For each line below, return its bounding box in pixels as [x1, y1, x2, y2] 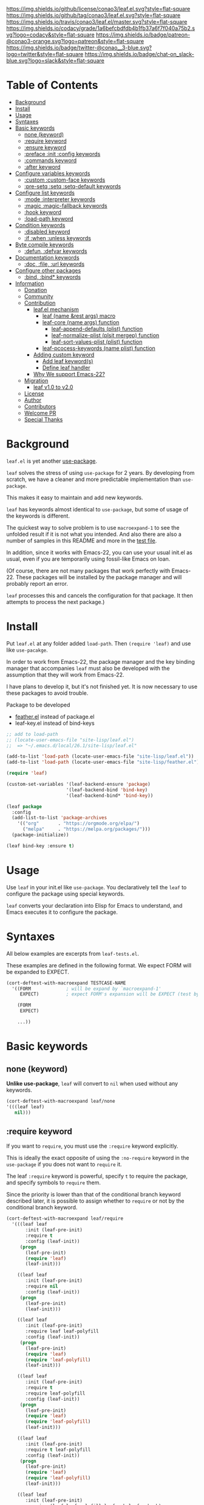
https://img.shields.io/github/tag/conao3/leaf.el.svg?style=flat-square [6, 12, 181, 19]
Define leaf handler [42, 364, 90, 371]
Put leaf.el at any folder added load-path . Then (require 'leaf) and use [6, 639, 191, 647]
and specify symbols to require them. [6, 1179, 101, 1186]
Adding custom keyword [33, 350, 95, 358]
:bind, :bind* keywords [24, 273, 81, 280]
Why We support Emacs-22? [33, 370, 105, 377]
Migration [24, 377, 49, 384]
